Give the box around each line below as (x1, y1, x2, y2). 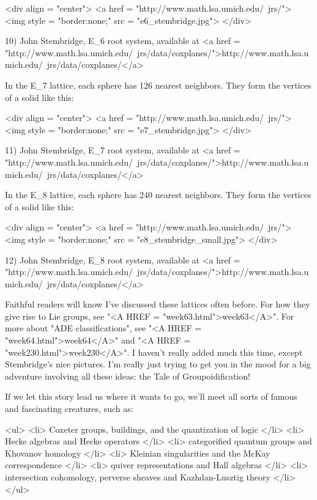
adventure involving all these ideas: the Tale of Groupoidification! (5, 369, 250, 382)
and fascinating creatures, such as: (5, 402, 133, 415)
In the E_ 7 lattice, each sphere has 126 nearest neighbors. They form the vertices (5, 78, 311, 91)
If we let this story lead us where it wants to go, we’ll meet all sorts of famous (5, 390, 297, 403)
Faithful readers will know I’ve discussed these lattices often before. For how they (5, 298, 310, 311)
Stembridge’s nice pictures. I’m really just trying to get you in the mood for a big (5, 358, 311, 370)
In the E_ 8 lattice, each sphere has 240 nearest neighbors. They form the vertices (5, 188, 311, 201)
